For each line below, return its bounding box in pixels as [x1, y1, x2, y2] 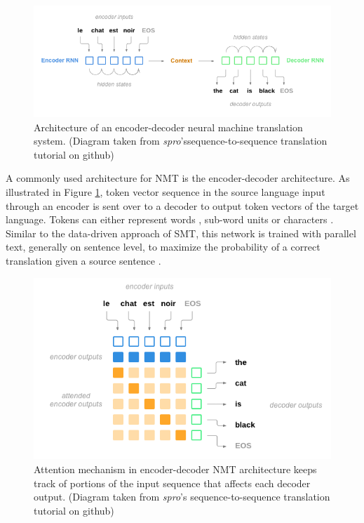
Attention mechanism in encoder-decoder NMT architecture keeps [34, 461, 317, 476]
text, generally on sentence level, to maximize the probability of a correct [6, 239, 321, 254]
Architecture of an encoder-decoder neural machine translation [34, 119, 303, 134]
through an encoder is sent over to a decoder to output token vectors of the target [6, 198, 359, 213]
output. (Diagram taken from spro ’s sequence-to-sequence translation [34, 489, 330, 504]
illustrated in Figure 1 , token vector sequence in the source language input [6, 184, 325, 199]
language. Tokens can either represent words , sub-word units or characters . [6, 212, 334, 227]
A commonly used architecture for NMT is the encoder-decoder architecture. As [6, 171, 350, 185]
